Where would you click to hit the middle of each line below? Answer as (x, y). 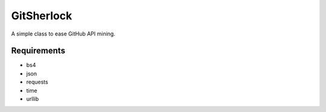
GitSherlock (42, 16)
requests (37, 82)
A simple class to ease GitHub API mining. (63, 34)
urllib (33, 99)
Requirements (38, 51)
